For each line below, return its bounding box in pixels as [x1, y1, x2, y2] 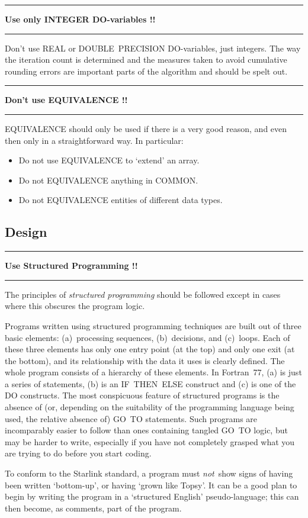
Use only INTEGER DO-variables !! [5, 13, 156, 25]
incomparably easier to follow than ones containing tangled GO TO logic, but [5, 424, 288, 436]
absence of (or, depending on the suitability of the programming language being [5, 401, 294, 413]
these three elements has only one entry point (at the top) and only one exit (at [5, 343, 295, 355]
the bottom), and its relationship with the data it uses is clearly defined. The [5, 354, 285, 366]
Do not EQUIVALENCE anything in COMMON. [18, 173, 198, 186]
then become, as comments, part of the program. [5, 501, 182, 514]
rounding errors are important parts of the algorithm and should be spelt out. [5, 65, 288, 77]
